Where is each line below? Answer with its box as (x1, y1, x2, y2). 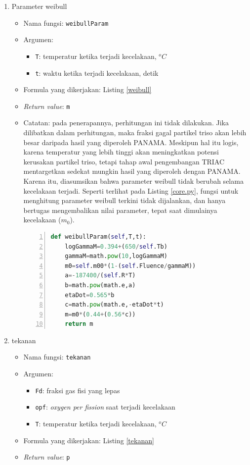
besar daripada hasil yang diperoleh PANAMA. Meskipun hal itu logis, (23, 137, 239, 147)
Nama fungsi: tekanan (23, 352, 91, 362)
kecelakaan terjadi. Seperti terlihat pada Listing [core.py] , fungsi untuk (23, 185, 239, 196)
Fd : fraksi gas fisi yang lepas (35, 385, 120, 395)
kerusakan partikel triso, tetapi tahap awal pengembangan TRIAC (23, 156, 225, 166)
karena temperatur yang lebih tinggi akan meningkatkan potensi (23, 147, 219, 157)
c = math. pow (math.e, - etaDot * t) (65, 301, 164, 309)
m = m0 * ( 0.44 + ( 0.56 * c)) (65, 310, 136, 318)
